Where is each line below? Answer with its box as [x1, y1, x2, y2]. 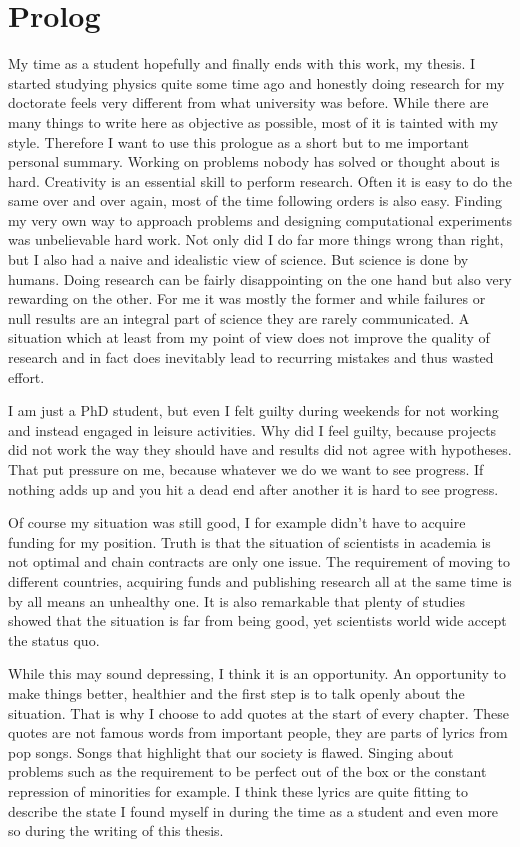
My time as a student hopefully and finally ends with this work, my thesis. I [8, 53, 476, 74]
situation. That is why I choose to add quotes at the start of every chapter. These [8, 702, 510, 723]
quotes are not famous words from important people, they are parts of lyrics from [8, 722, 508, 743]
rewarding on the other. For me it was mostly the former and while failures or [8, 288, 486, 309]
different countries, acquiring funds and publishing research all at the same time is [8, 570, 512, 591]
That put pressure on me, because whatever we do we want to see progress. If [8, 459, 484, 479]
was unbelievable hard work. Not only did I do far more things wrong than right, [8, 229, 504, 250]
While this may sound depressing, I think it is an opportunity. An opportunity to [8, 663, 506, 684]
